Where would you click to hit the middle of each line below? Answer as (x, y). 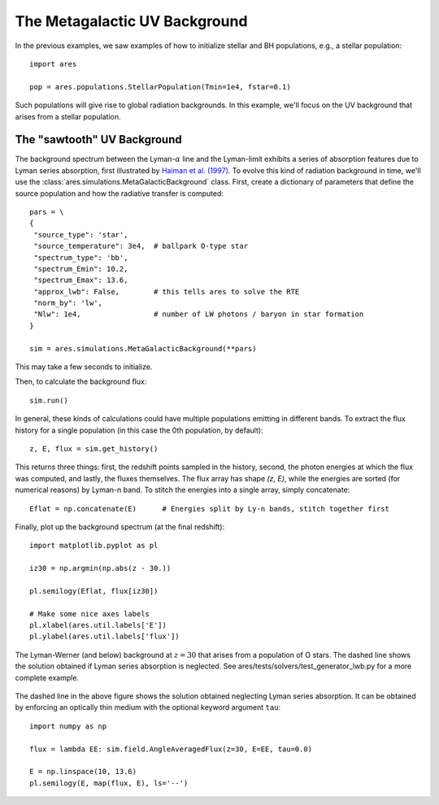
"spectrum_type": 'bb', (81, 257)
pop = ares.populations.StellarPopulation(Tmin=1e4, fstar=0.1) (161, 87)
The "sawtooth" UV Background (98, 139)
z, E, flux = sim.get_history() (94, 448)
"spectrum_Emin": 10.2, (81, 269)
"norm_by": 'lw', (68, 303)
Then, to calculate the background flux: (81, 381)
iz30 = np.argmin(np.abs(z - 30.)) (100, 568)
